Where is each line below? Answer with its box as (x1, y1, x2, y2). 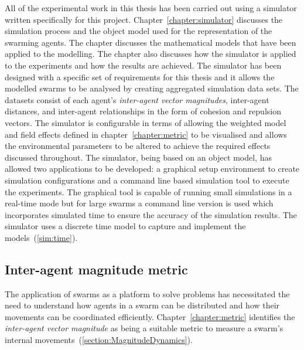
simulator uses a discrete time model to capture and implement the (5, 220, 246, 232)
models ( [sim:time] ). (5, 231, 78, 243)
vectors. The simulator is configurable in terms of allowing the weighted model (5, 116, 286, 128)
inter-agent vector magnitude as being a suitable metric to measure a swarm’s (5, 322, 283, 334)
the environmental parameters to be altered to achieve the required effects (5, 140, 271, 152)
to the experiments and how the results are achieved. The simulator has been (5, 59, 282, 71)
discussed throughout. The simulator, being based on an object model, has (5, 151, 272, 163)
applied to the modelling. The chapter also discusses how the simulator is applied (5, 47, 296, 60)
